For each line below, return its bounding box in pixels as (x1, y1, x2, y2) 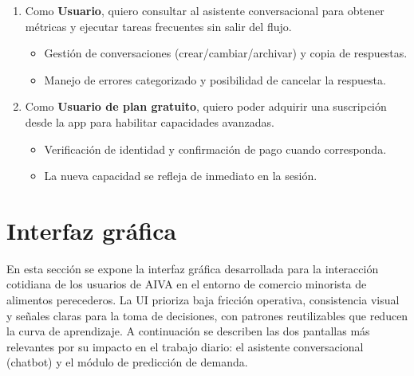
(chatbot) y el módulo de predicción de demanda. (6, 354, 248, 370)
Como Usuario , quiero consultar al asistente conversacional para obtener (25, 2, 384, 18)
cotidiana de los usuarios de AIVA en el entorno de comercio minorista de (6, 276, 367, 292)
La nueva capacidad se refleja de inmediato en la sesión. (44, 167, 317, 184)
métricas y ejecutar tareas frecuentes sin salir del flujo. (25, 18, 292, 34)
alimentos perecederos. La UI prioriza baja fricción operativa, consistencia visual (6, 292, 400, 308)
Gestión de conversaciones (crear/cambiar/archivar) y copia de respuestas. (44, 45, 408, 61)
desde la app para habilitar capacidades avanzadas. (25, 113, 275, 130)
